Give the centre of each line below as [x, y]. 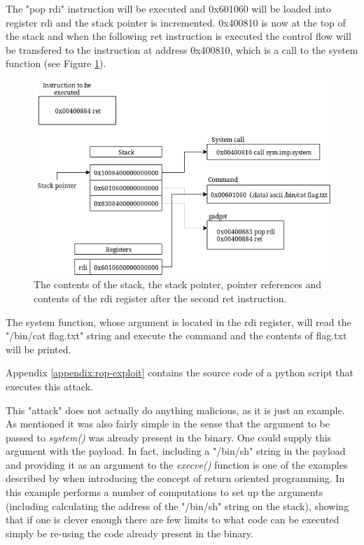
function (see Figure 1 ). [56, 63]
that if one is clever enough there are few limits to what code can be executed [173, 519]
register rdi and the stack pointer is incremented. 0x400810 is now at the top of [176, 22]
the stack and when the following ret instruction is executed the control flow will [178, 36]
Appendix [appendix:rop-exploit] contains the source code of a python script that [180, 373]
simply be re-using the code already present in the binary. [129, 533]
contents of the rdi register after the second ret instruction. [160, 298]
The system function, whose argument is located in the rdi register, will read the [178, 321]
